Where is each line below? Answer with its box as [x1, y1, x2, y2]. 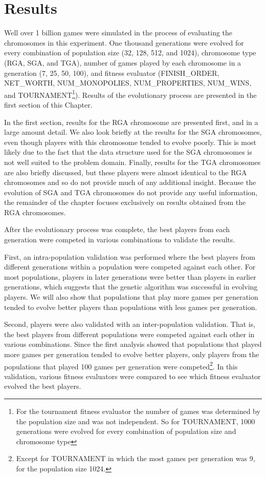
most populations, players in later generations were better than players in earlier [4, 271, 256, 282]
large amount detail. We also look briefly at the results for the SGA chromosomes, [4, 127, 262, 137]
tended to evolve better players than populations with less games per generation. [4, 301, 257, 312]
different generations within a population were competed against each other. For [4, 261, 256, 272]
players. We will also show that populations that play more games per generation [4, 292, 258, 302]
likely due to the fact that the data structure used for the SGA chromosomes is [4, 147, 252, 157]
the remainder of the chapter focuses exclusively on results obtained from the [4, 197, 246, 208]
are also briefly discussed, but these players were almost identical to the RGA [4, 167, 247, 177]
